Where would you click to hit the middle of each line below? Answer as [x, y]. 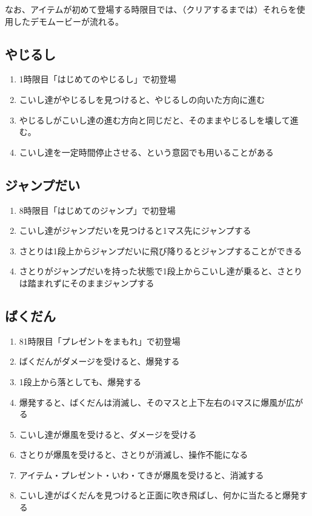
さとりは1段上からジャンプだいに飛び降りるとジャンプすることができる [161, 250]
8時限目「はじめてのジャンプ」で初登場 [97, 210]
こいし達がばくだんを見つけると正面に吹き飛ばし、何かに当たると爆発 [159, 495]
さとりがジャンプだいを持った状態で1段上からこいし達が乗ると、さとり [161, 271]
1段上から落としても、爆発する [80, 381]
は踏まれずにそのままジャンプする [87, 283]
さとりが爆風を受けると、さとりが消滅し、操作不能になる [134, 455]
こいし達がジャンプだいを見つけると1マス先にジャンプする [135, 230]
